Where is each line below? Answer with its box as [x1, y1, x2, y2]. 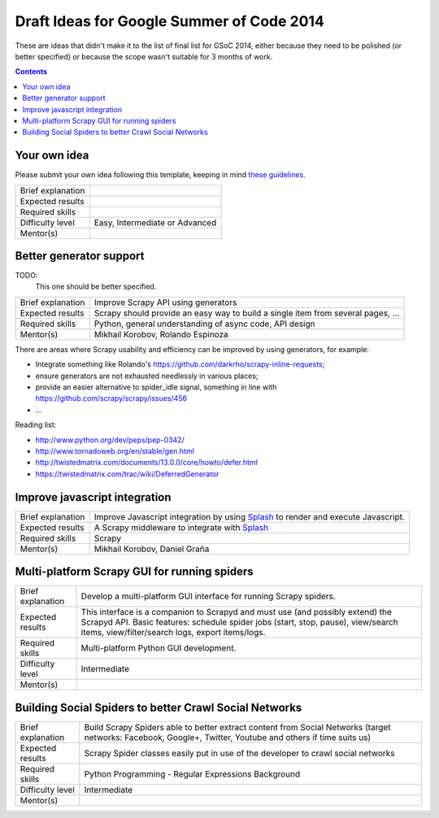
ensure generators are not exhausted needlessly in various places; [35, 371, 259, 381]
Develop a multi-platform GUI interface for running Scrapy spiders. [80, 590, 337, 602]
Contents [15, 67, 48, 76]
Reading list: [15, 420, 57, 430]
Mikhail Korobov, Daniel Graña [93, 543, 210, 555]
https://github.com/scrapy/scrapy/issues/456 [35, 394, 187, 403]
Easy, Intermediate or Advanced [93, 216, 217, 228]
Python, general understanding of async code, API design [93, 318, 315, 329]
